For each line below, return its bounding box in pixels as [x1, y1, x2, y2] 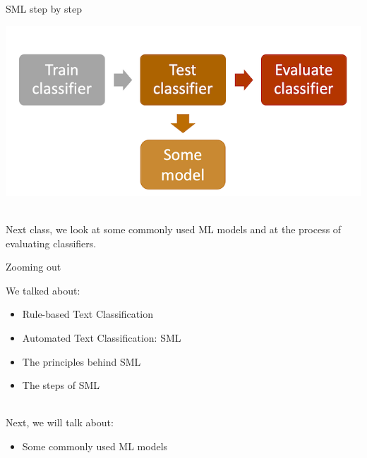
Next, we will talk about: [6, 415, 114, 430]
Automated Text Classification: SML [22, 330, 181, 345]
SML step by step [6, 1, 83, 16]
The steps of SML [22, 378, 100, 392]
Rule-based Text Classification [22, 307, 153, 321]
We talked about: [6, 283, 80, 297]
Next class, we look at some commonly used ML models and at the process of [6, 222, 342, 237]
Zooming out [6, 259, 61, 274]
